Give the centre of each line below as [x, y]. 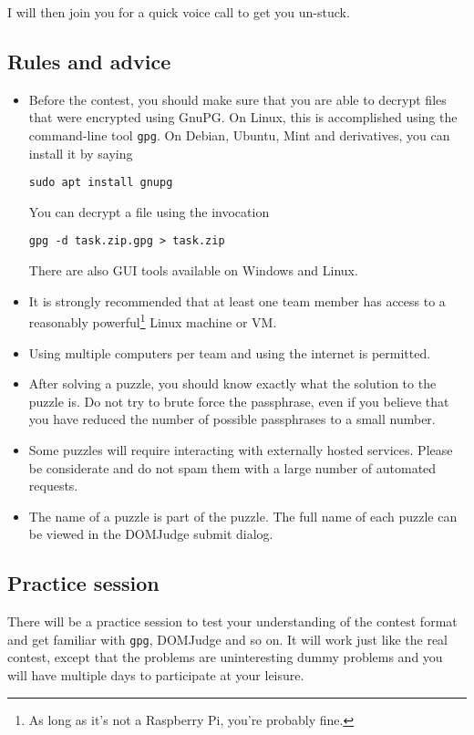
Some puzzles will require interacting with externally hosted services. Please [241, 449]
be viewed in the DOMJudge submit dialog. [151, 534]
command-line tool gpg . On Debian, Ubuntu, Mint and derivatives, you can [239, 135]
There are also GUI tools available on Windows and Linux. [193, 270]
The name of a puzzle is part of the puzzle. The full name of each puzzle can [243, 516]
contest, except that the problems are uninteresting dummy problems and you [225, 657]
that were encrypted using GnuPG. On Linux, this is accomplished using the [243, 117]
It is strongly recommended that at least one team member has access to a [237, 300]
